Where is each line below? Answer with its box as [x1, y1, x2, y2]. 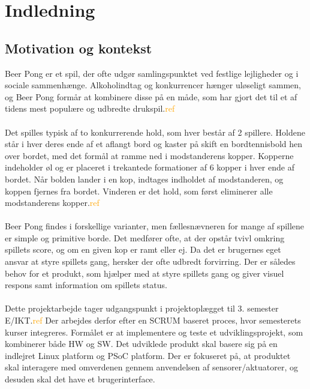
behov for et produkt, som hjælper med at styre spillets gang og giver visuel [5, 267, 284, 279]
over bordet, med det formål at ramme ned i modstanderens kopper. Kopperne [5, 149, 294, 161]
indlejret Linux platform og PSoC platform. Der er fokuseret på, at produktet [5, 349, 291, 361]
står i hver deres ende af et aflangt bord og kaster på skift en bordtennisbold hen [5, 137, 303, 150]
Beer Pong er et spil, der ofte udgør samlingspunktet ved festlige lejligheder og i [5, 67, 299, 79]
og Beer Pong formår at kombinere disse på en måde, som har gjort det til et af [5, 90, 297, 103]
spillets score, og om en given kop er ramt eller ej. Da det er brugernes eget [5, 243, 281, 256]
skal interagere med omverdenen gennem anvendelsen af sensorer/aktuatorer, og [5, 361, 298, 373]
